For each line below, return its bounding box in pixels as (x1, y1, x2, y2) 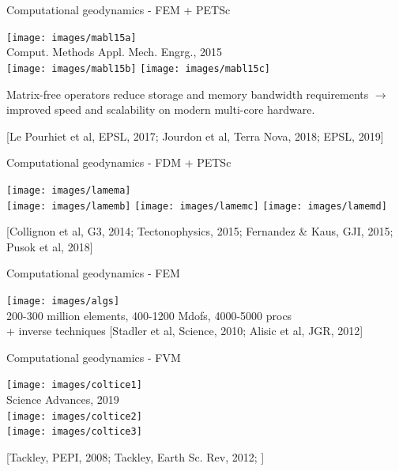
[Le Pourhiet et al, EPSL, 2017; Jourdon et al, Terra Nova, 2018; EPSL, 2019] (6, 127, 384, 144)
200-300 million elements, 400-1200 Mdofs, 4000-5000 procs (6, 307, 292, 323)
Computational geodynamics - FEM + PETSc (6, 2, 231, 17)
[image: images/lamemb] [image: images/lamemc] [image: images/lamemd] (6, 200, 387, 212)
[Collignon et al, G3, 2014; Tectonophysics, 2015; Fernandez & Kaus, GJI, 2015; (6, 223, 393, 239)
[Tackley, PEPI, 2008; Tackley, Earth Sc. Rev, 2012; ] (6, 448, 265, 465)
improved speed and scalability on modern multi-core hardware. (6, 101, 315, 118)
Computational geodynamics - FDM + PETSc (6, 154, 231, 171)
